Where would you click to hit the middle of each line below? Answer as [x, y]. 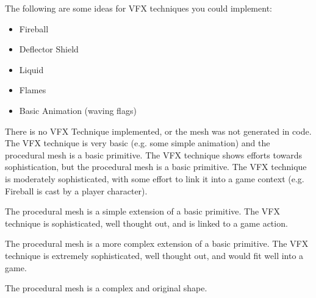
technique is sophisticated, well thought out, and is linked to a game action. [146, 223]
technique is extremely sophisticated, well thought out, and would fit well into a [154, 255]
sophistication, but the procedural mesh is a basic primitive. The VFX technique [156, 167]
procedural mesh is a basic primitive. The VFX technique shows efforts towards [153, 154]
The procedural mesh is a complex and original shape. [106, 288]
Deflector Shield [49, 49]
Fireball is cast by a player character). [76, 190]
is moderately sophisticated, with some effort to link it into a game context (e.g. [155, 178]
